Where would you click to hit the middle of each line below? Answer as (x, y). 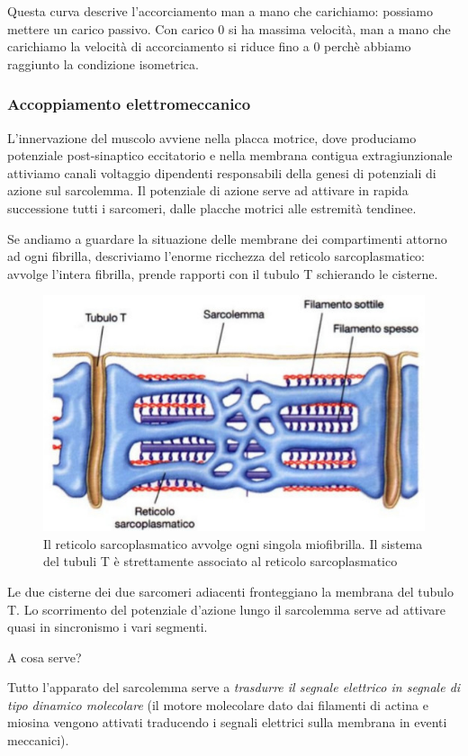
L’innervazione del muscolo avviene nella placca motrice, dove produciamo (212, 137)
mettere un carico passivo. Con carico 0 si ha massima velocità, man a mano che (229, 28)
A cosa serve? (45, 657)
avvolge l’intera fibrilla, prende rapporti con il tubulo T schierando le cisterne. (223, 273)
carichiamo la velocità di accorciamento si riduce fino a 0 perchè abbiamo (209, 46)
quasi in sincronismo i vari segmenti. (108, 627)
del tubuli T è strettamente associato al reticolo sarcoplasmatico (220, 561)
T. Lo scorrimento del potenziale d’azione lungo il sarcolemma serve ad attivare (227, 609)
